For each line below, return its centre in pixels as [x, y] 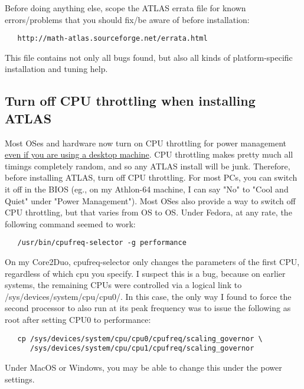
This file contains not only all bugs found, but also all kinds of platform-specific [149, 57]
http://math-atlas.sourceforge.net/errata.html [112, 39]
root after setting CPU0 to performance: [78, 319]
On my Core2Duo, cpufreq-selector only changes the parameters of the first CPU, [152, 262]
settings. [20, 379]
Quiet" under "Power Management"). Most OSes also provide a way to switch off [150, 200]
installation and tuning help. [56, 69]
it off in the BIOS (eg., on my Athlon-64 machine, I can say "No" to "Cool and [147, 189]
